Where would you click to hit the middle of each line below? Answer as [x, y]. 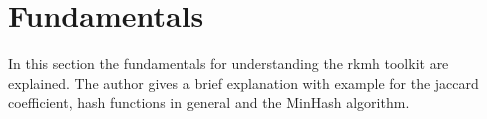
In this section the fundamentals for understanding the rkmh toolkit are [228, 63]
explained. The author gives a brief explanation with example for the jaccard [243, 82]
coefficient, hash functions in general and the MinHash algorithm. [209, 102]
